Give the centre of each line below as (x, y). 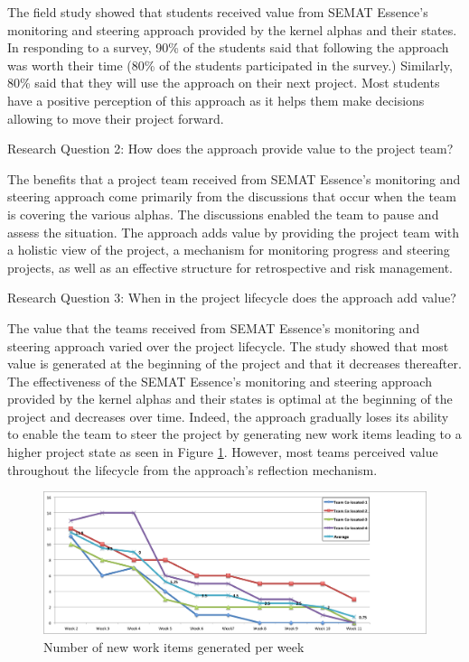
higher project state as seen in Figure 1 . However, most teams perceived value (223, 452)
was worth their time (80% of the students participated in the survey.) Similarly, (230, 65)
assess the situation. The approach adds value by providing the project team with (233, 232)
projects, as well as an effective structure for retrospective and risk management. (230, 267)
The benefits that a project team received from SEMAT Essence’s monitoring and (234, 178)
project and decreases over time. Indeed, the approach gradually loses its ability (228, 416)
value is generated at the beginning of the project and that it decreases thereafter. (234, 364)
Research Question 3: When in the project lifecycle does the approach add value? (232, 298)
